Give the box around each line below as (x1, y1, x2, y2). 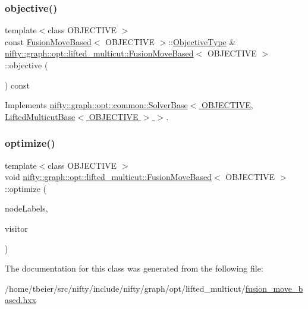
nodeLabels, (5, 202, 48, 215)
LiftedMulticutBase (5, 110, 76, 122)
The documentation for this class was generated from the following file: (5, 262, 263, 275)
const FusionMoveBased (5, 35, 92, 48)
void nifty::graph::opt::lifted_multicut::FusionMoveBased (5, 171, 212, 183)
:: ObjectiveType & (168, 35, 236, 48)
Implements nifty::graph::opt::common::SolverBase (5, 99, 188, 111)
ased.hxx (5, 294, 36, 306)
